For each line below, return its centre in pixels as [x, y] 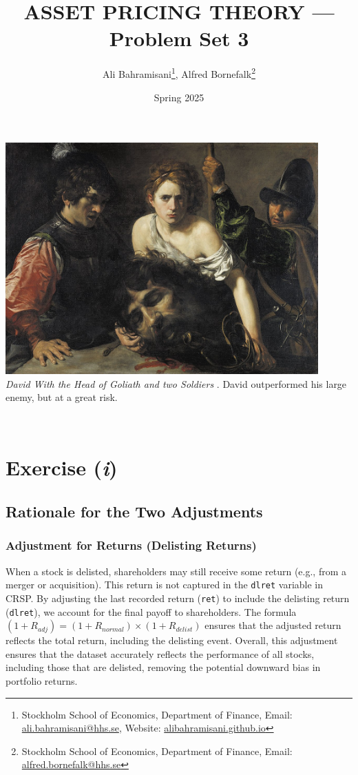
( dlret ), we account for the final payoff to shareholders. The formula [151, 611]
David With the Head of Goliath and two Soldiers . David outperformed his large [176, 383]
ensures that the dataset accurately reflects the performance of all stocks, [160, 653]
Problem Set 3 [179, 38]
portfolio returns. [42, 681]
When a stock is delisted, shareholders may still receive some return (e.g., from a [176, 571]
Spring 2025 [179, 97]
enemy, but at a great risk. [62, 397]
